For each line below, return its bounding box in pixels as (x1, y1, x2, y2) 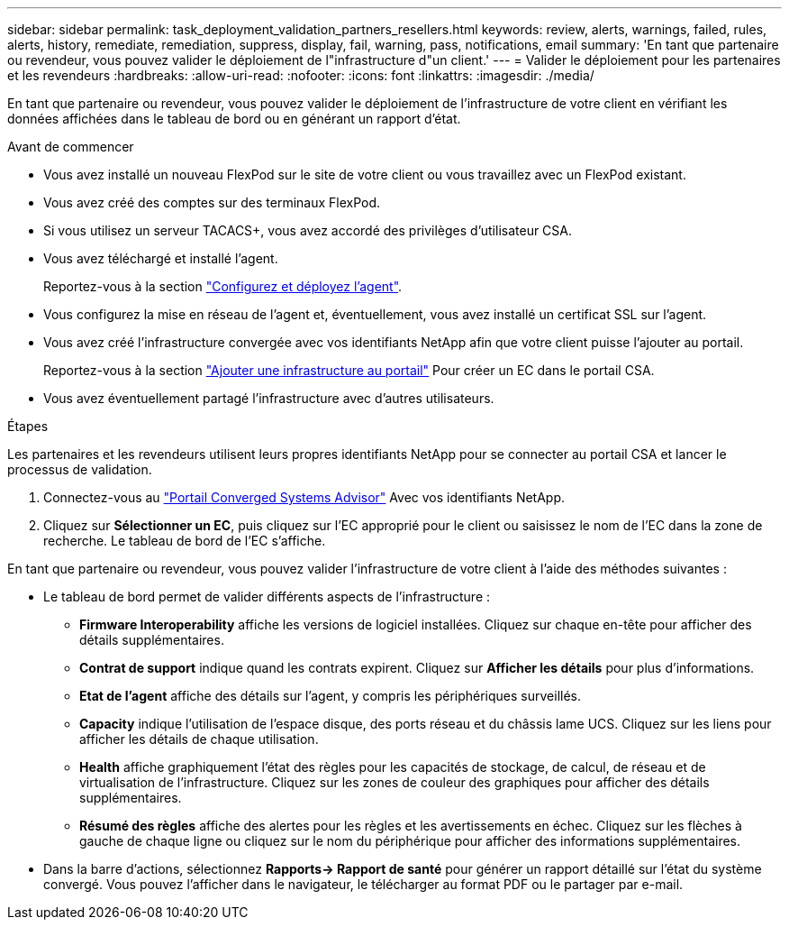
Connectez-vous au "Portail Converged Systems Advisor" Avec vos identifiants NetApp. (43, 490, 566, 505)
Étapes (7, 418, 49, 434)
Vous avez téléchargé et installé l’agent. (43, 251, 278, 266)
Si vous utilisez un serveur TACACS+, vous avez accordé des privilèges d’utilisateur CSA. (43, 223, 573, 238)
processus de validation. (7, 462, 152, 477)
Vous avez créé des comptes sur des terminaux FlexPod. (43, 195, 381, 210)
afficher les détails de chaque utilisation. (79, 731, 319, 747)
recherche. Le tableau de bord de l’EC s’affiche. (43, 533, 326, 548)
